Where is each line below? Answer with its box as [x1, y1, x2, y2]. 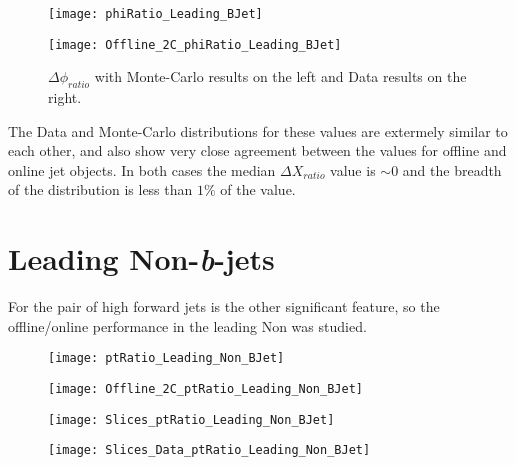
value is [330, 159, 376, 180]
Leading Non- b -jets [8, 238, 275, 280]
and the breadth [402, 159, 502, 180]
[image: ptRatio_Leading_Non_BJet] [48, 351, 285, 366]
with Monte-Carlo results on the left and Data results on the [94, 66, 467, 87]
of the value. [220, 179, 296, 200]
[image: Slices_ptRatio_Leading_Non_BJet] [48, 412, 335, 427]
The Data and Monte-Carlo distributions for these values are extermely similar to [8, 120, 508, 141]
